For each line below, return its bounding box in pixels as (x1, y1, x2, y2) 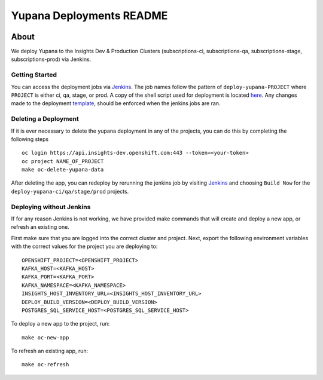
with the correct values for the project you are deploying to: (11, 243, 158, 250)
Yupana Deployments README (11, 9, 168, 22)
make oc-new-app (22, 334, 69, 341)
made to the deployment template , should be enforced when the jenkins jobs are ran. (11, 100, 221, 107)
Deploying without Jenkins (11, 203, 91, 211)
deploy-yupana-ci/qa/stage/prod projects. (11, 188, 129, 195)
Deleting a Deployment (11, 115, 79, 123)
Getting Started (11, 71, 57, 79)
